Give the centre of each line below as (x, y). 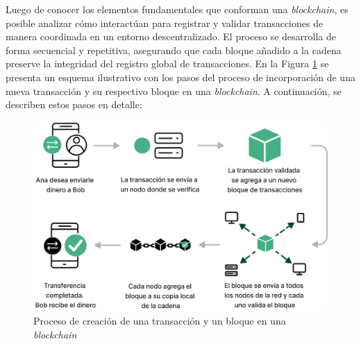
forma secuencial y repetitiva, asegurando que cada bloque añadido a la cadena (174, 50)
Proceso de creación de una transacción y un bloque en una (160, 321)
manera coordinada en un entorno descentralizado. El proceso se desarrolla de (171, 36)
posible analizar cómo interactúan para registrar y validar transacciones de (165, 23)
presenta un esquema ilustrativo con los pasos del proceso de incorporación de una (180, 77)
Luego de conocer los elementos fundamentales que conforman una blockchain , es (177, 9)
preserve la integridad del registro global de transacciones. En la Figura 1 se (167, 63)
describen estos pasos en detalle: (74, 104)
